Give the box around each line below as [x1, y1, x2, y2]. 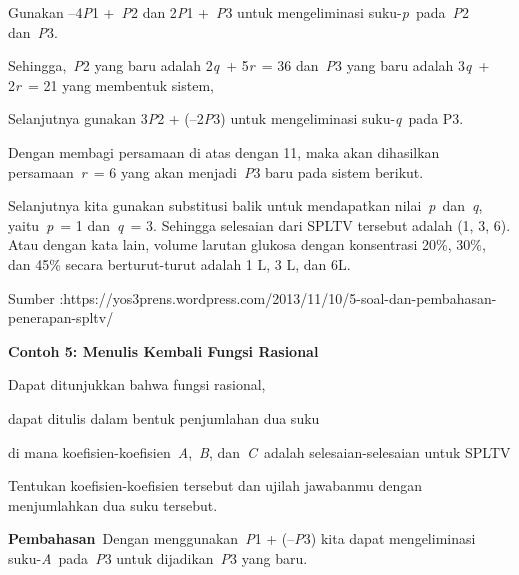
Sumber [8, 287, 55, 308]
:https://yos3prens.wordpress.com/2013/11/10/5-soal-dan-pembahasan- [59, 287, 497, 308]
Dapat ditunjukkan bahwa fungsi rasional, [8, 374, 266, 395]
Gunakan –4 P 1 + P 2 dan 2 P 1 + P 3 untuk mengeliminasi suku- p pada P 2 [8, 2, 470, 22]
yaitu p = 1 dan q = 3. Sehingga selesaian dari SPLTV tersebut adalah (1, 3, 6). [8, 214, 511, 235]
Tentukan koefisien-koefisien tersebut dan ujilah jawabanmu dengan [8, 475, 423, 496]
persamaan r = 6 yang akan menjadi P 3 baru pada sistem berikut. [8, 161, 424, 182]
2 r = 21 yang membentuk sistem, [8, 74, 214, 95]
